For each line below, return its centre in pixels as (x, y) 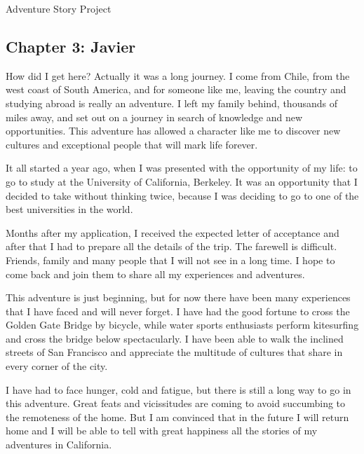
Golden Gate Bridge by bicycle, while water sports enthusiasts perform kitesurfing (182, 325)
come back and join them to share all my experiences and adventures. (155, 274)
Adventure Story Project (59, 8)
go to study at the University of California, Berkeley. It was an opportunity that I (182, 181)
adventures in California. (59, 445)
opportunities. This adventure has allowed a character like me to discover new (173, 131)
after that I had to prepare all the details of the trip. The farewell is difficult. (171, 246)
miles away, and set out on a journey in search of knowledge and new (154, 117)
